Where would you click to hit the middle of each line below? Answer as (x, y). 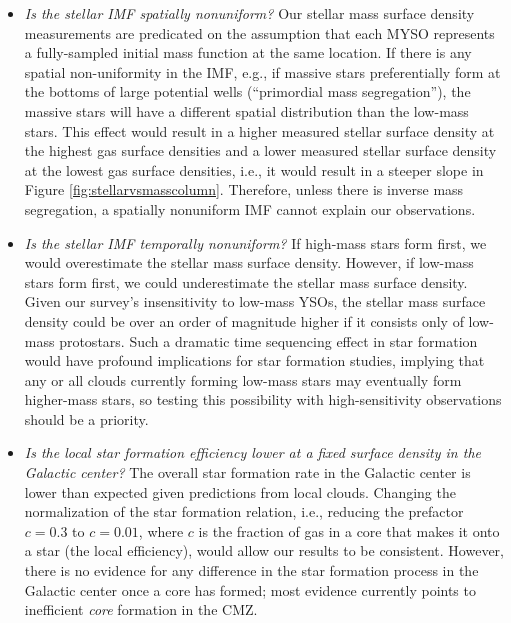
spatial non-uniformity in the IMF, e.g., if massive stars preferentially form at (262, 71)
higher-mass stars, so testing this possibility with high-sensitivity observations (263, 399)
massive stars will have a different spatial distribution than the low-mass (246, 110)
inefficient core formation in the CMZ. (141, 609)
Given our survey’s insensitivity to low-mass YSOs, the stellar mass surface (255, 301)
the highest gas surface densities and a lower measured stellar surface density (260, 150)
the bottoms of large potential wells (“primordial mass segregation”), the (247, 91)
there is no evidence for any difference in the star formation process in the (251, 570)
